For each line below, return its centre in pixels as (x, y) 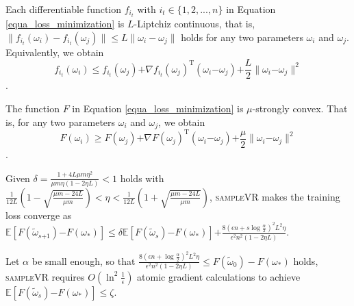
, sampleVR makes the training (275, 196)
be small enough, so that (84, 260)
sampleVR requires (45, 276)
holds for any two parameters (242, 37)
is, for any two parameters (61, 122)
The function (33, 108)
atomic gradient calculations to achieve (219, 276)
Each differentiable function (64, 9)
